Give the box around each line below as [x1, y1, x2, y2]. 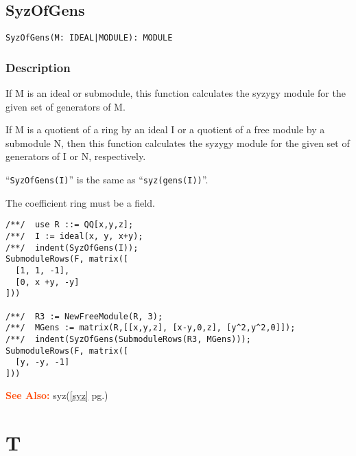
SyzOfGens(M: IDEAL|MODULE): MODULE [5, 33, 173, 43]
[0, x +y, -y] [15, 277, 80, 287]
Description [5, 58, 71, 76]
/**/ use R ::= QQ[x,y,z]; [5, 220, 134, 230]
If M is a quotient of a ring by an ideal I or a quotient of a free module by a [5, 122, 325, 137]
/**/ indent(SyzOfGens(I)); [5, 242, 139, 253]
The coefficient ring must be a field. [5, 195, 155, 209]
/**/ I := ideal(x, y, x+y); [5, 231, 143, 241]
